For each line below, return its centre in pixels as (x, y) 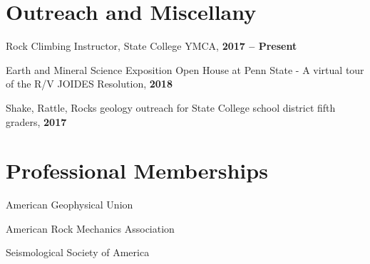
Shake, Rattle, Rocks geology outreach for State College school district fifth (171, 107)
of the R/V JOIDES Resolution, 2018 (89, 84)
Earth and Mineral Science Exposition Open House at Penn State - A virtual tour (185, 69)
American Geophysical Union (70, 205)
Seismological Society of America (78, 252)
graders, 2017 (36, 121)
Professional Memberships (137, 170)
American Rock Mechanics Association (90, 228)
